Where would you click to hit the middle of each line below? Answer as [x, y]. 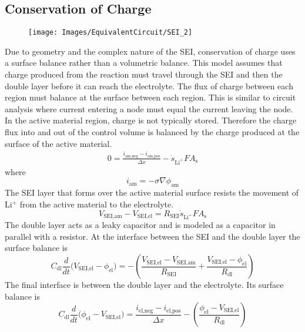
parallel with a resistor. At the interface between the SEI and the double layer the [152, 236]
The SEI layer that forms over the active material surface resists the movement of [152, 192]
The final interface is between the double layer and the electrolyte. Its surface [144, 285]
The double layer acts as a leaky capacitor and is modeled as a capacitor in [140, 225]
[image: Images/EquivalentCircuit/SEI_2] [110, 33]
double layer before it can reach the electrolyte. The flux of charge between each [149, 85]
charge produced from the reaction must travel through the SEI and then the [144, 74]
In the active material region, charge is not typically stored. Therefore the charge [151, 120]
